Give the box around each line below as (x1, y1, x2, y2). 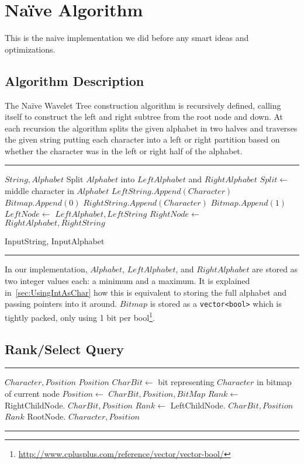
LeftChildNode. (170, 399, 226, 411)
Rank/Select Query (5, 340, 124, 358)
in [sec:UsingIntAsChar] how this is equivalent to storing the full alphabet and (5, 286, 287, 298)
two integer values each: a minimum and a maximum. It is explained (5, 275, 250, 287)
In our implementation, (5, 263, 88, 275)
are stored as (252, 263, 298, 275)
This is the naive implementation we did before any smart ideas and (5, 32, 249, 44)
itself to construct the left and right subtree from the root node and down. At (5, 110, 284, 123)
